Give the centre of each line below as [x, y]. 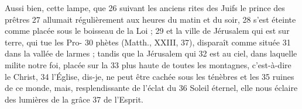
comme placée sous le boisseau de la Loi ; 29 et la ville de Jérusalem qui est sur [147, 31]
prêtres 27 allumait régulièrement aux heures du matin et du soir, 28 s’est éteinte [150, 19]
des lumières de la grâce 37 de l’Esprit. [74, 99]
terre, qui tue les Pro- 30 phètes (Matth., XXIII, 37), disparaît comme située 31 [148, 42]
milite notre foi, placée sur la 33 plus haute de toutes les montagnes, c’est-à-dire [148, 64]
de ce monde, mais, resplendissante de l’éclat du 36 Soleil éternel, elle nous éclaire [151, 88]
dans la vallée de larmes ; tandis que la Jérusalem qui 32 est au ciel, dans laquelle [151, 53]
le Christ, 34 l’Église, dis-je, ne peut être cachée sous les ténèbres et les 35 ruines [150, 76]
